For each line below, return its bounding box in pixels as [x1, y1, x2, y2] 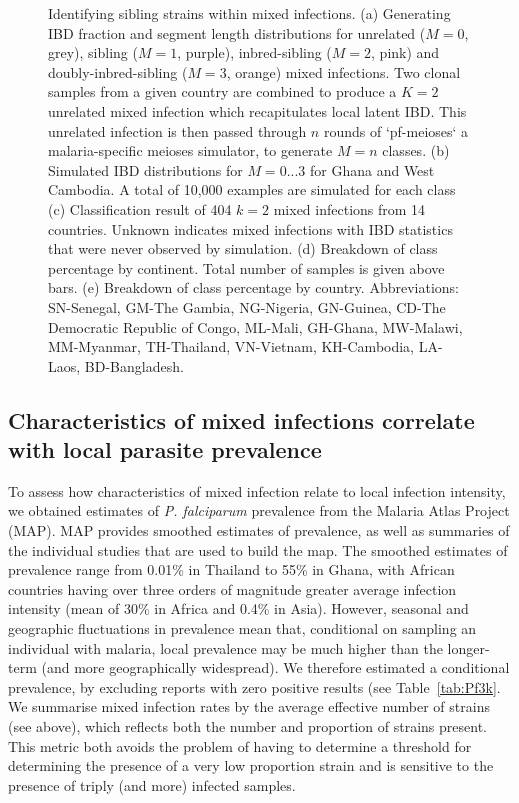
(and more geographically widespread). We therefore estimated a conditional [41, 657, 510, 678]
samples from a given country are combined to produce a [48, 81, 397, 102]
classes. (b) [382, 140, 450, 161]
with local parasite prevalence [8, 434, 322, 465]
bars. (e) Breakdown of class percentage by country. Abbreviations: [48, 277, 459, 298]
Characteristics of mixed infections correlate [8, 404, 475, 435]
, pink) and [371, 42, 440, 63]
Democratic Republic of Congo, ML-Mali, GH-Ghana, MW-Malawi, [48, 316, 463, 337]
